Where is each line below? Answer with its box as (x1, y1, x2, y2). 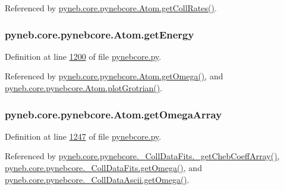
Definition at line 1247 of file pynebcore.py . (5, 130, 162, 142)
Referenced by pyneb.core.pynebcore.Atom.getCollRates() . (5, 2, 217, 14)
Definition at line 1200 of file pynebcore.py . (5, 50, 162, 62)
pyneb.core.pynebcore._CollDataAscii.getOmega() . (5, 173, 190, 185)
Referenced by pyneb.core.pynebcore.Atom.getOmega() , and (5, 70, 223, 82)
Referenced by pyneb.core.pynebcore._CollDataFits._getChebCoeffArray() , (5, 150, 280, 162)
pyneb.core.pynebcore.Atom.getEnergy (5, 27, 194, 41)
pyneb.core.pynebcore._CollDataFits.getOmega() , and (5, 162, 202, 173)
